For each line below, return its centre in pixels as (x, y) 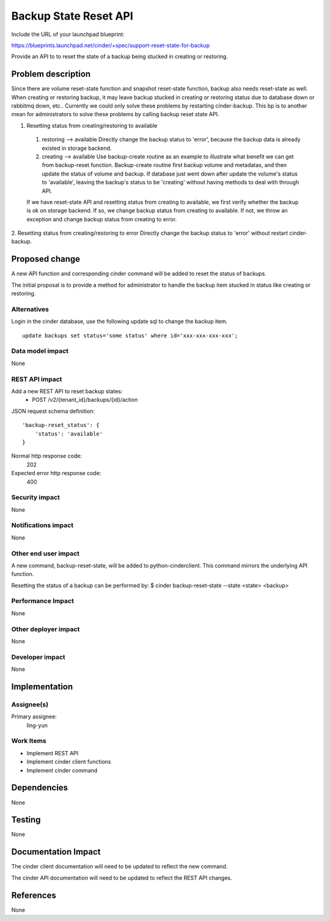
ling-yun (37, 725)
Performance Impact (43, 601)
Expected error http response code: (56, 473)
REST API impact (37, 379)
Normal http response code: (47, 456)
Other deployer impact (46, 629)
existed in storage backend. (77, 148)
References (34, 895)
